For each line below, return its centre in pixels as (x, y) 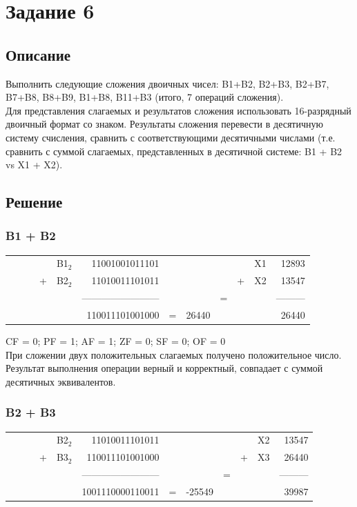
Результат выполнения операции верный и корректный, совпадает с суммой (164, 368)
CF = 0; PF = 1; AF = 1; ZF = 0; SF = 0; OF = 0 (116, 341)
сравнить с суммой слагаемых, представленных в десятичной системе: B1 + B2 (174, 151)
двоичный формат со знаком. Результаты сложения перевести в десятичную (164, 124)
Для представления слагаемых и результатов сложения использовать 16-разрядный (178, 110)
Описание (38, 54)
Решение (34, 202)
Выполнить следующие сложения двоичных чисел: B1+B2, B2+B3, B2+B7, (167, 83)
